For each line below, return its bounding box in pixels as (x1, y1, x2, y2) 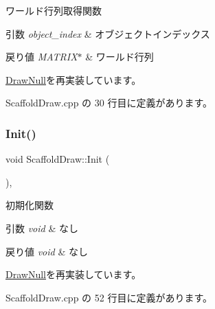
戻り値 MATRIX (5, 49, 78, 64)
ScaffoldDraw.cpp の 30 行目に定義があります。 (5, 95, 212, 110)
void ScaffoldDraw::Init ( (5, 152, 110, 166)
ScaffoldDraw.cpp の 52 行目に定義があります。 (5, 290, 212, 304)
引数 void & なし (5, 220, 78, 235)
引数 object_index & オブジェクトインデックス (5, 26, 210, 41)
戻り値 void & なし (5, 244, 88, 258)
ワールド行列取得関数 (5, 3, 102, 17)
